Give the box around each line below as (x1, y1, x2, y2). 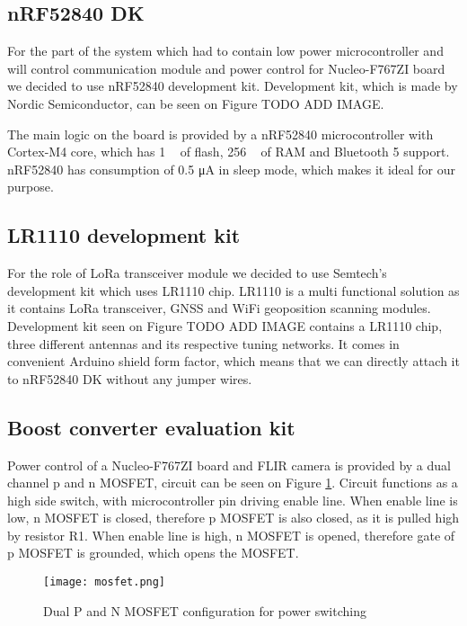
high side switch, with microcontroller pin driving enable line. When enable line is (7, 490, 458, 509)
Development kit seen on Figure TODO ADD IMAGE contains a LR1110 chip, (7, 316, 443, 335)
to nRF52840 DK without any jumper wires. (7, 369, 252, 388)
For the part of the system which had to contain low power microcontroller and (7, 41, 444, 60)
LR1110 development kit (7, 221, 241, 249)
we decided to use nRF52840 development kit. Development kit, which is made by (7, 76, 458, 95)
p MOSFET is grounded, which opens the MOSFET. (7, 543, 299, 562)
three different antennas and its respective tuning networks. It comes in (7, 334, 400, 353)
